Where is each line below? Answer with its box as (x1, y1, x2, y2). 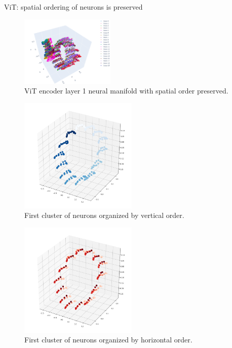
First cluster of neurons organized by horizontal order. (24, 334, 192, 345)
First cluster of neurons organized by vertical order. (24, 210, 184, 220)
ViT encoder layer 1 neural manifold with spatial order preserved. (24, 85, 228, 96)
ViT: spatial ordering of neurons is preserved (4, 2, 143, 12)
